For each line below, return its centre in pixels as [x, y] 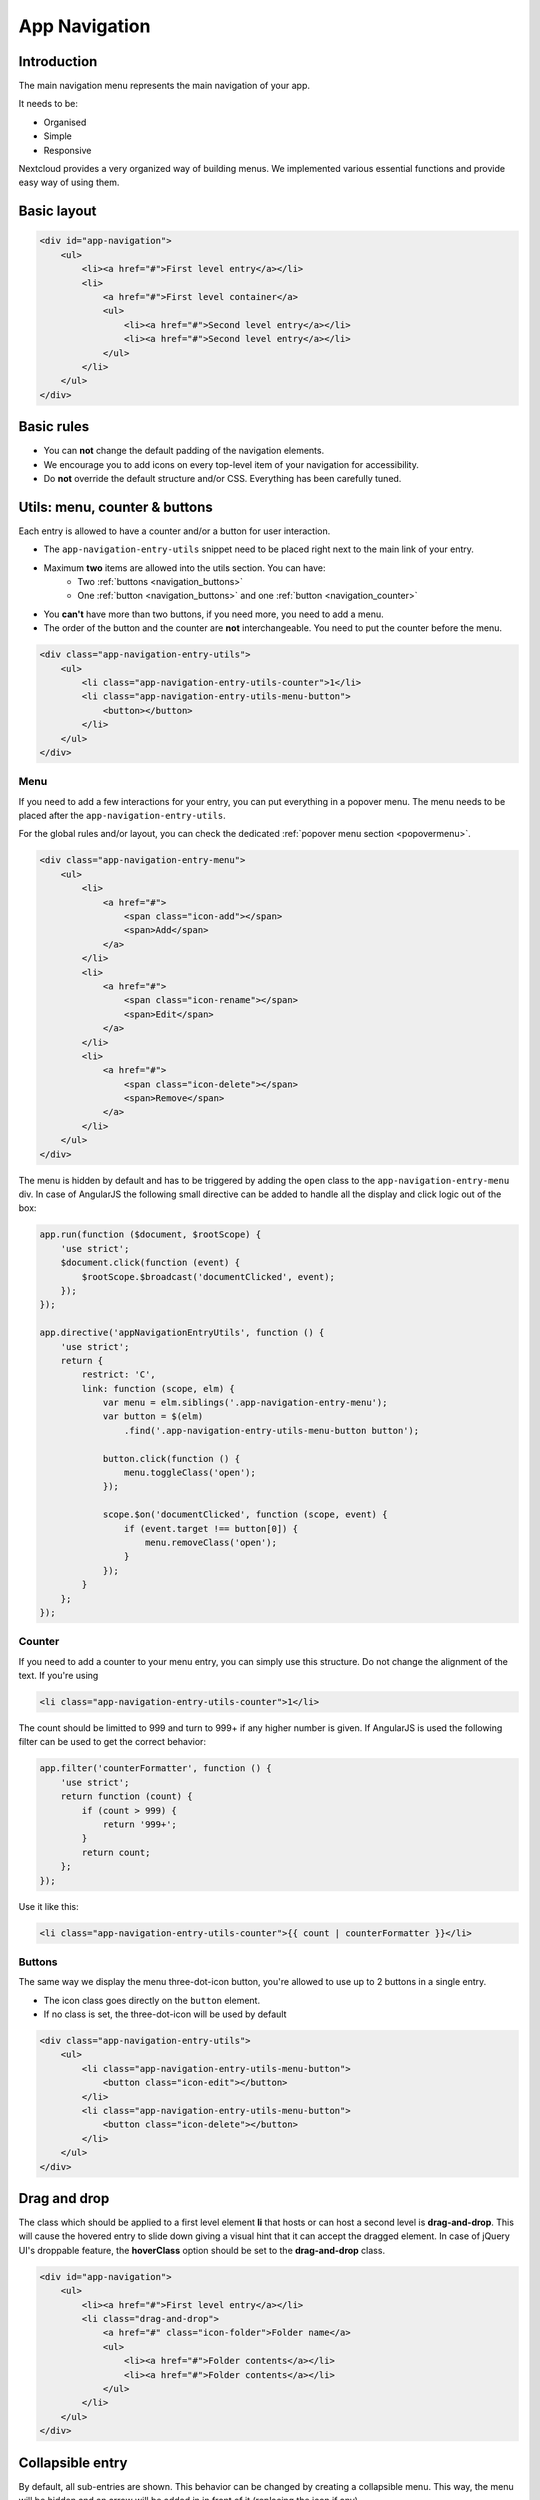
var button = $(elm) [153, 1416]
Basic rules [54, 426]
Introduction [58, 61]
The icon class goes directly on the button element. [151, 2000]
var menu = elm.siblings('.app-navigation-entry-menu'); [245, 1403]
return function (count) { [127, 1796]
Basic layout [57, 211]
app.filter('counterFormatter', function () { [155, 1768]
